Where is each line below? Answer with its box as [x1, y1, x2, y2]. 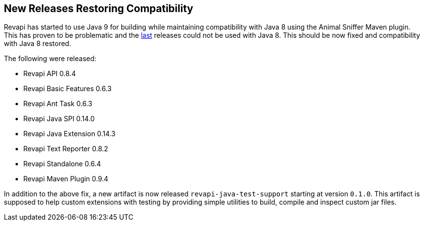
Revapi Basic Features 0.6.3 [23, 84, 112, 93]
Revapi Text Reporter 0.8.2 [23, 145, 108, 153]
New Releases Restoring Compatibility [4, 2, 194, 15]
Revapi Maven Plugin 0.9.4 [23, 175, 109, 183]
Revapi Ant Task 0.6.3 [23, 99, 93, 108]
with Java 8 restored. [4, 39, 71, 48]
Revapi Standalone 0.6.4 [23, 160, 101, 168]
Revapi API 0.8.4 [23, 69, 76, 78]
